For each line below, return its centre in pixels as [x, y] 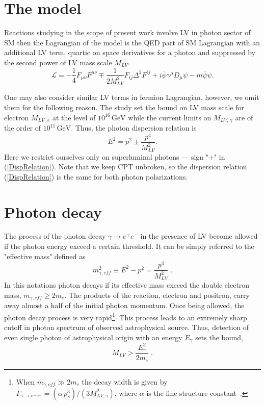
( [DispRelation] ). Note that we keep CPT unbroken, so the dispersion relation [126, 167]
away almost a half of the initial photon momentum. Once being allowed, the [124, 305]
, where [126, 393]
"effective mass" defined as [45, 256]
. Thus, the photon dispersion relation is [134, 128]
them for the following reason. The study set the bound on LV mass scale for [124, 107]
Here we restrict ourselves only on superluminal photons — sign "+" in [115, 156]
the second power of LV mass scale [58, 62]
